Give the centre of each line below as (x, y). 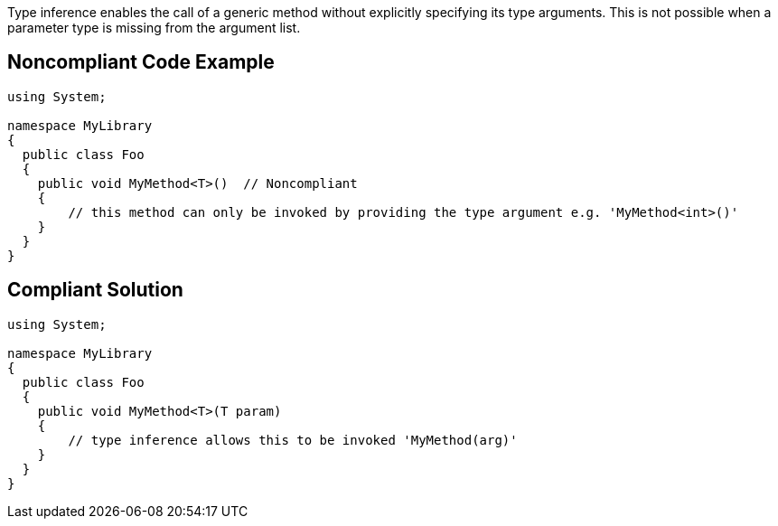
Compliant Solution (95, 290)
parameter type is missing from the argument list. (154, 28)
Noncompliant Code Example (141, 62)
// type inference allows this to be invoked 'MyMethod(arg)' (293, 440)
